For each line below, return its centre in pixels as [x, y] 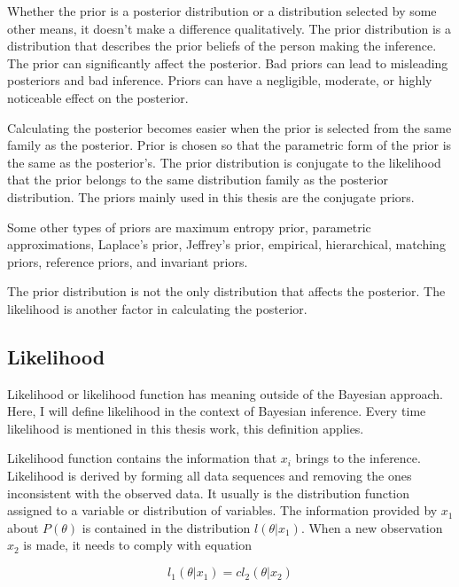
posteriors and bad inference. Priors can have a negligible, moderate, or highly [220, 80]
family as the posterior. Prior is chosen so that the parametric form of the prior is [229, 145]
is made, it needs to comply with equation [137, 545]
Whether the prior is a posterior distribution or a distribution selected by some [222, 11]
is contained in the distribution [166, 527]
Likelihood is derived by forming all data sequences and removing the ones [210, 476]
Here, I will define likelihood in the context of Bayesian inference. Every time [217, 411]
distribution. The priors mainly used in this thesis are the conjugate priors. [211, 196]
